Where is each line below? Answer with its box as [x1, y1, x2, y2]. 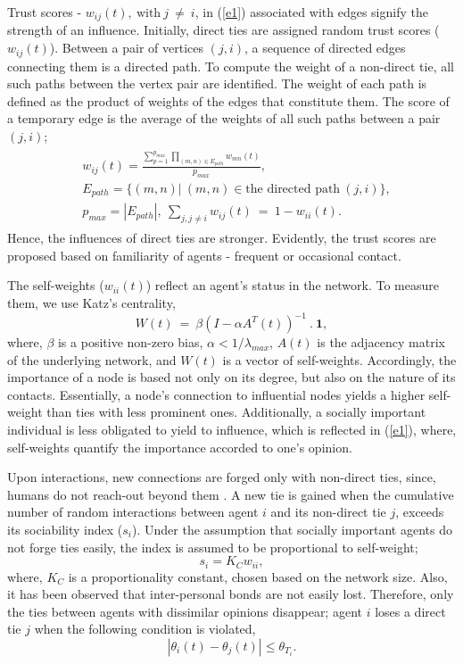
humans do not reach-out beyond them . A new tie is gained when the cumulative [7, 485, 454, 503]
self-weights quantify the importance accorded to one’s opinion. [7, 437, 352, 456]
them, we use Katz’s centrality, [7, 293, 176, 311]
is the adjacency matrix [317, 333, 445, 352]
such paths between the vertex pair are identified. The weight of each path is [7, 74, 427, 93]
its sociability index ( [7, 519, 123, 538]
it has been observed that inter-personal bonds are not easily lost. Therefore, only [7, 585, 454, 603]
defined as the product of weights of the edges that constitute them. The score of [7, 91, 450, 110]
